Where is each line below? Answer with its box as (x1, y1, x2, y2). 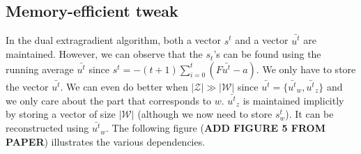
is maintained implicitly (243, 93, 344, 107)
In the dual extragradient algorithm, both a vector (6, 33, 221, 47)
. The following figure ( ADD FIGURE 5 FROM (106, 121, 325, 135)
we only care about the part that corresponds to (6, 93, 212, 107)
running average (6, 61, 74, 76)
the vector (6, 79, 49, 93)
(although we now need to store (137, 107, 272, 121)
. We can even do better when (60, 79, 188, 93)
